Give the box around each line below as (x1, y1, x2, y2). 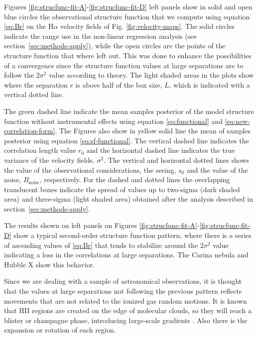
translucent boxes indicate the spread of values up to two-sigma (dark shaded (4, 184, 240, 194)
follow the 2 (4, 70, 40, 80)
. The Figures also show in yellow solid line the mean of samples (55, 125, 251, 136)
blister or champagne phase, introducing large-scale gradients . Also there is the (4, 315, 247, 325)
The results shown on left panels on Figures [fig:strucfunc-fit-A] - (4, 220, 200, 230)
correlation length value (4, 145, 76, 155)
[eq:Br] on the (4, 21, 46, 31)
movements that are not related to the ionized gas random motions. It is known (4, 295, 247, 306)
